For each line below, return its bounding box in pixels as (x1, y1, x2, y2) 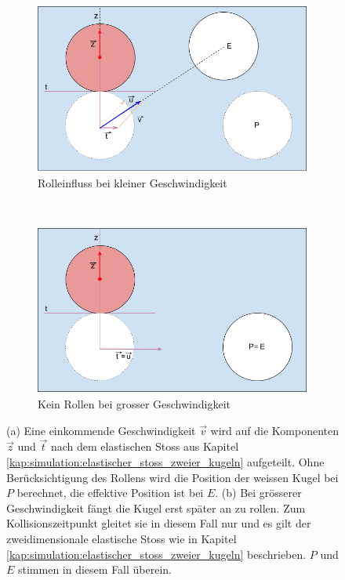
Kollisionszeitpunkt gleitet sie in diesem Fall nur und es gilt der (6, 515, 311, 531)
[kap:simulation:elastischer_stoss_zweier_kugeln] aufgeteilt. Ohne (6, 454, 325, 470)
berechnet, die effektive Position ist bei (16, 484, 204, 501)
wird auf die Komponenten (210, 422, 339, 438)
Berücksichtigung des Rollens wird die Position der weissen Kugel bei (6, 469, 339, 485)
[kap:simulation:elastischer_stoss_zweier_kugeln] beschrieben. (6, 546, 307, 562)
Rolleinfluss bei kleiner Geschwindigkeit (38, 174, 227, 190)
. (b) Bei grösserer (215, 484, 302, 501)
